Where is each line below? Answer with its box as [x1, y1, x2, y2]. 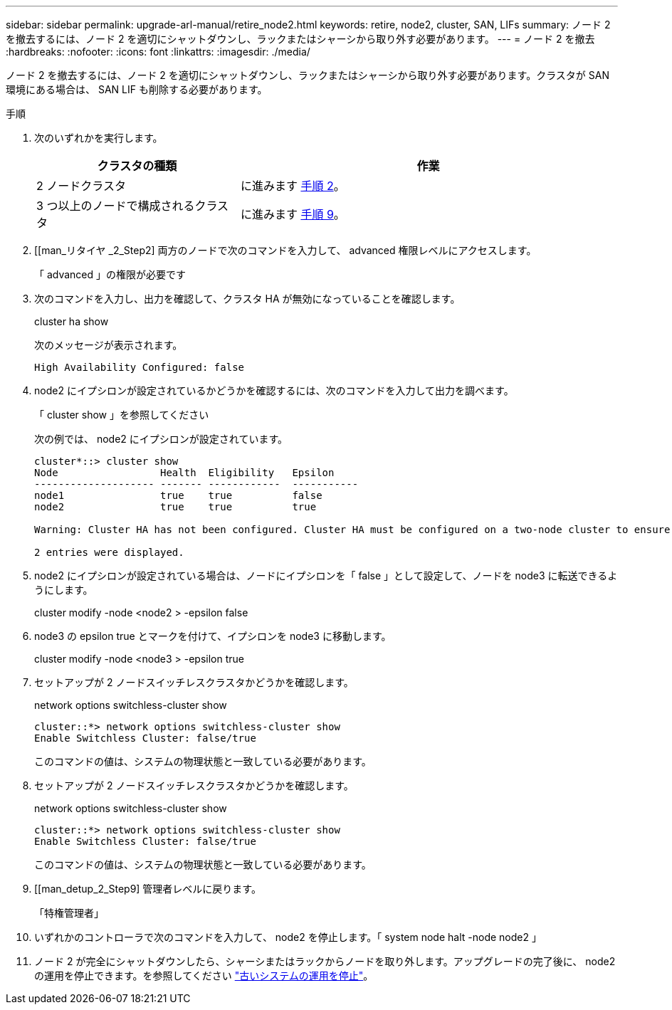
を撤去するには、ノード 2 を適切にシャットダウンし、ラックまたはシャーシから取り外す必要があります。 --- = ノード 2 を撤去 [6, 33, 595, 45]
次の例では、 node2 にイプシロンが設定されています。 [34, 433, 288, 445]
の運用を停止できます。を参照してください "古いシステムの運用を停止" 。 [34, 969, 374, 982]
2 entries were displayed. [34, 547, 184, 558]
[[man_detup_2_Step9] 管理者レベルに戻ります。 [34, 883, 261, 895]
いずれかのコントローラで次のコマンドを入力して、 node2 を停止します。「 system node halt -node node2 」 [34, 931, 542, 943]
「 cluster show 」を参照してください [34, 409, 209, 421]
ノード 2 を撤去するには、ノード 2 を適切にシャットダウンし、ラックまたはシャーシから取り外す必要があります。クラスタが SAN [6, 69, 609, 81]
